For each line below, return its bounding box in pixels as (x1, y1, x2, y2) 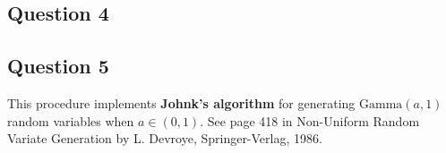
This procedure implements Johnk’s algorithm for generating (7, 93, 356, 112)
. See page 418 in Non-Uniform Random (200, 111, 420, 130)
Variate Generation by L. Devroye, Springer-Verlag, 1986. (7, 129, 322, 148)
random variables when (7, 111, 134, 130)
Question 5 (7, 52, 109, 80)
